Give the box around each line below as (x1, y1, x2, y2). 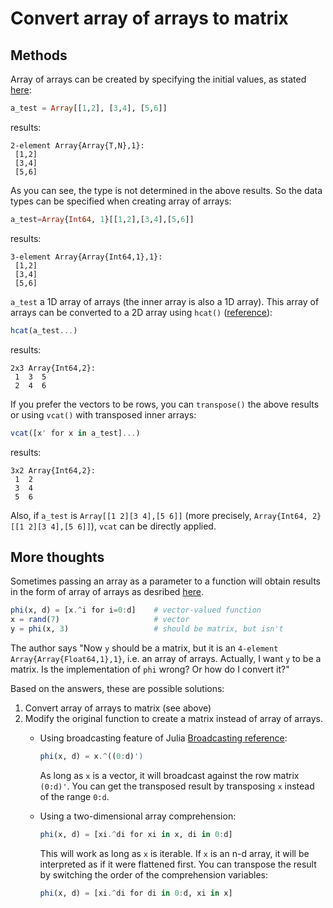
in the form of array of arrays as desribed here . (10, 586, 205, 598)
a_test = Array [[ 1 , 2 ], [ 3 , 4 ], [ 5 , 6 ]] (10, 103, 168, 113)
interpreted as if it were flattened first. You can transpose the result (39, 858, 317, 870)
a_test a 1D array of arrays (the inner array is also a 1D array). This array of (10, 295, 320, 307)
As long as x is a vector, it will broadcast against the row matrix (39, 769, 300, 781)
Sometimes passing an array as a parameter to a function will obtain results (10, 575, 321, 587)
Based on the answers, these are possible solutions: (10, 682, 225, 694)
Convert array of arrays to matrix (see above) (24, 702, 212, 714)
